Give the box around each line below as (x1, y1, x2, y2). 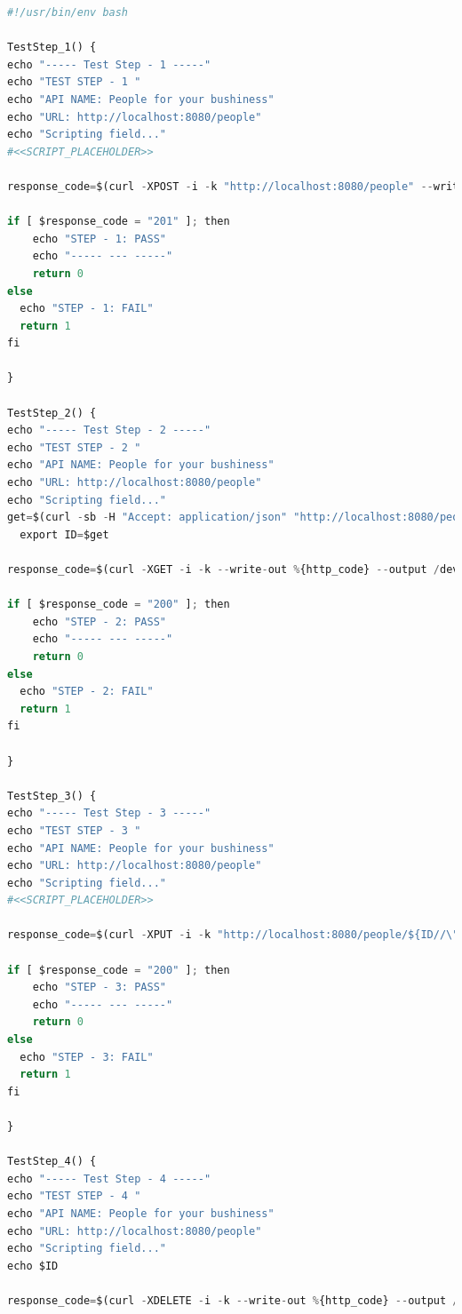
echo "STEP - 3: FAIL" (20, 1050, 154, 1063)
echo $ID (7, 1259, 59, 1272)
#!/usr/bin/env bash (7, 6, 129, 19)
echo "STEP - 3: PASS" (32, 981, 166, 994)
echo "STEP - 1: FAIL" (20, 302, 154, 315)
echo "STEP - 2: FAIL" (20, 685, 154, 698)
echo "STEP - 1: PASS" (32, 232, 166, 245)
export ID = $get (20, 528, 109, 541)
